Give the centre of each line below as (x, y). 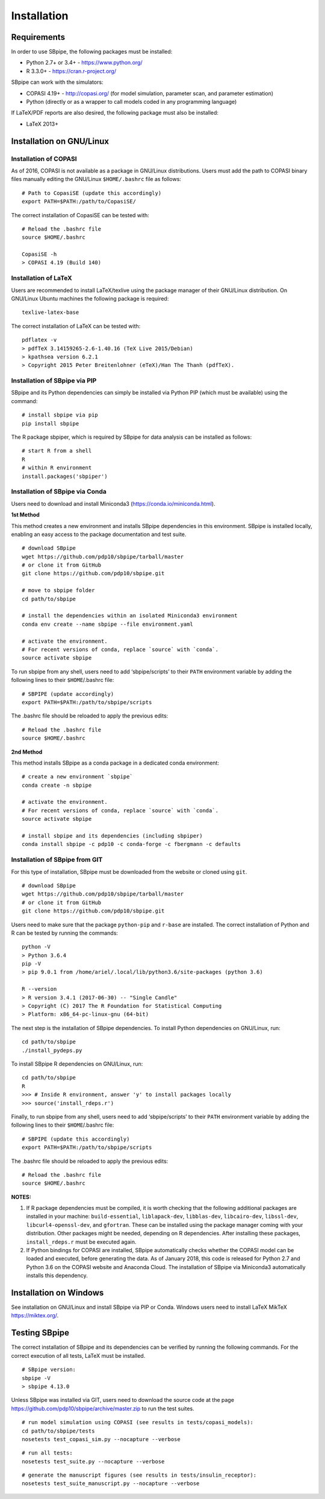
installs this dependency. (57, 1276)
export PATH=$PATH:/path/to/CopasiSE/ (79, 202)
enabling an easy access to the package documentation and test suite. (99, 534)
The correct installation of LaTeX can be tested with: (76, 326)
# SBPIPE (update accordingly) (68, 694)
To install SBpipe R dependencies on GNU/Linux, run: (77, 1064)
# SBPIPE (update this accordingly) (76, 1139)
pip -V (32, 964)
